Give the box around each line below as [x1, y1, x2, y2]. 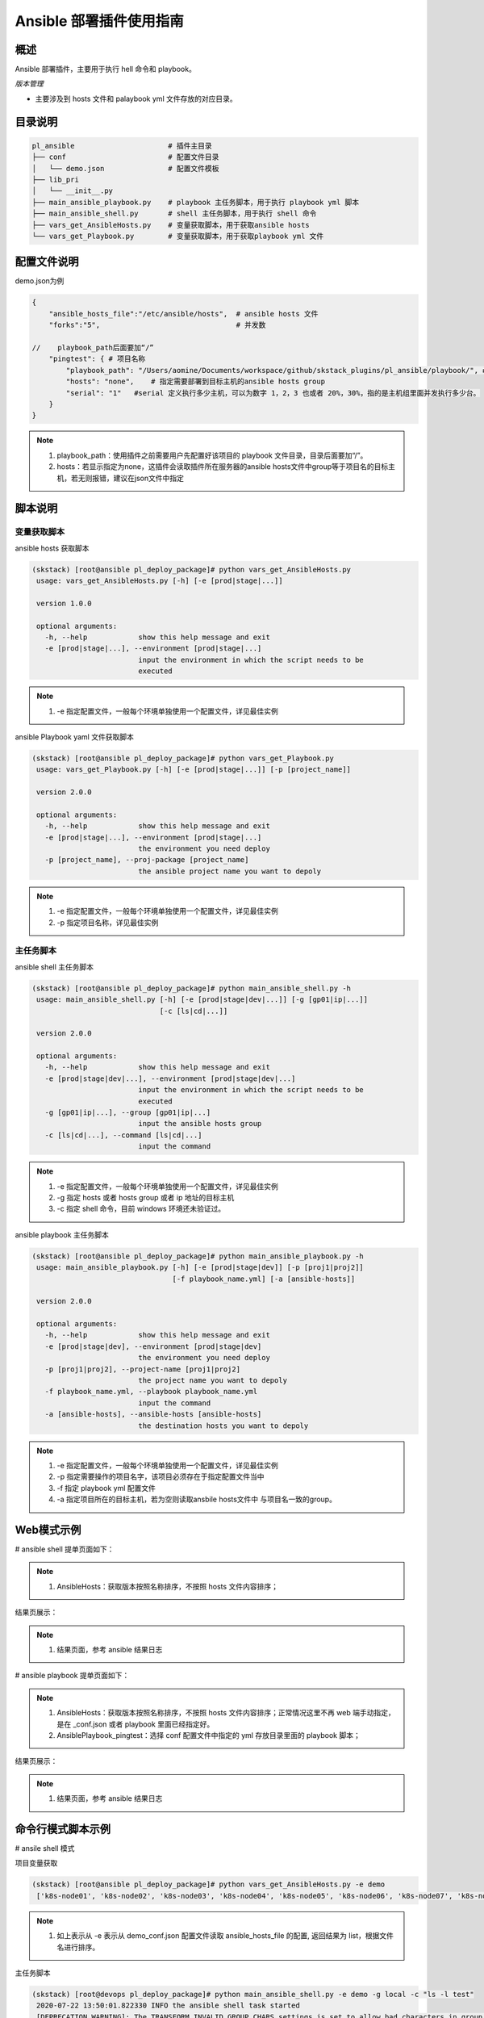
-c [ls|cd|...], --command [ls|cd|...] [44, 1130, 202, 1140]
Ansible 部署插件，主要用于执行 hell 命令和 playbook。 [15, 65, 197, 74]
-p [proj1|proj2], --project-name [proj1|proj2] [44, 1364, 241, 1374]
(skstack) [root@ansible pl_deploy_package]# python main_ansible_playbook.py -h [31, 1251, 365, 1261]
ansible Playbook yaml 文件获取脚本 [15, 731, 135, 742]
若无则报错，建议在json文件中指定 [70, 473, 185, 483]
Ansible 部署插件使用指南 [15, 12, 185, 30]
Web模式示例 [15, 1522, 81, 1537]
